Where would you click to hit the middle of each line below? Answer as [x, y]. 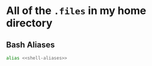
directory [29, 23]
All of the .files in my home [76, 11]
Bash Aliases [30, 45]
